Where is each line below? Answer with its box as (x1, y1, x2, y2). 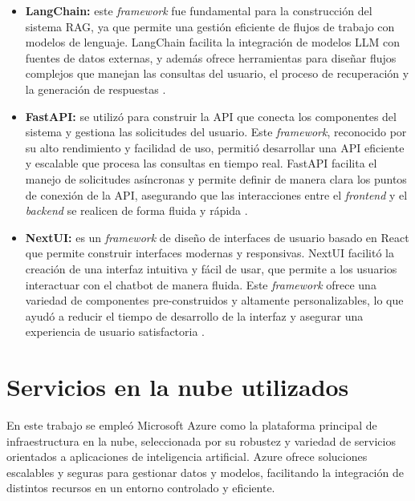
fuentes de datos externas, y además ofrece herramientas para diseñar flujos (25, 49, 397, 66)
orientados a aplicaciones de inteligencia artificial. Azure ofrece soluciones (6, 448, 368, 465)
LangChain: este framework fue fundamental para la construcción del (25, 2, 372, 18)
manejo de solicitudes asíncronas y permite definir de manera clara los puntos (25, 170, 407, 187)
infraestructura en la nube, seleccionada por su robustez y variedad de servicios (6, 432, 396, 449)
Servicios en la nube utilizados (6, 370, 349, 403)
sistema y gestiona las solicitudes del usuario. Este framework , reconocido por (25, 123, 407, 140)
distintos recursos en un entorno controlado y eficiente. (6, 479, 275, 496)
